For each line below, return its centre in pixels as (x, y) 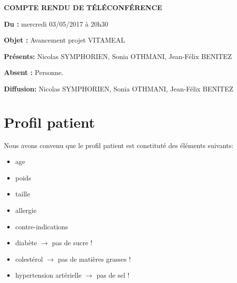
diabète (26, 243)
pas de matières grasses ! (94, 259)
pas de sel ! (113, 275)
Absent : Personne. (34, 72)
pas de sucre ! (72, 243)
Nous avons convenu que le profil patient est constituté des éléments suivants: (119, 145)
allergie (26, 210)
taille (23, 194)
